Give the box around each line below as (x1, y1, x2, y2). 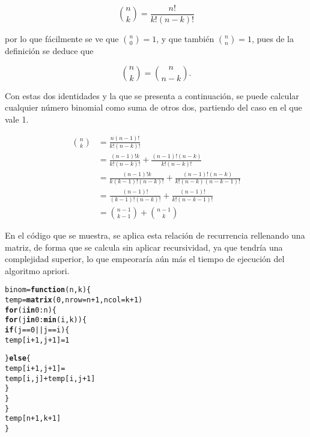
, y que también (156, 32, 214, 45)
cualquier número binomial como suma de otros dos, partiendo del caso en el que (5, 101, 302, 114)
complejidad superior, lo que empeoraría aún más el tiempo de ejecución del (5, 252, 285, 265)
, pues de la (251, 32, 294, 45)
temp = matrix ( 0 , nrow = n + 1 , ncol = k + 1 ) (5, 296, 143, 305)
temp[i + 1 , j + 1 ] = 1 (5, 335, 70, 344)
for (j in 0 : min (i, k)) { (5, 316, 87, 325)
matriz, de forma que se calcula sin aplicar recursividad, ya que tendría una (5, 240, 283, 253)
